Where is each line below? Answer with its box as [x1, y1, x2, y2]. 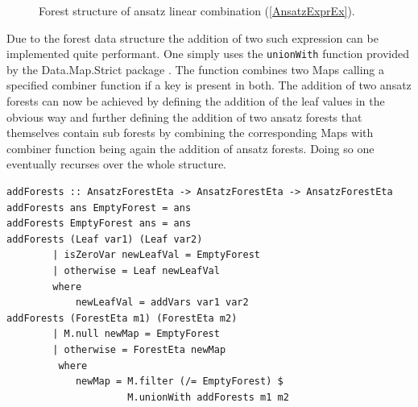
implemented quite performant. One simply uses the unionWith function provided [6, 45, 409, 62]
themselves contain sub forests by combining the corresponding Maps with [6, 124, 374, 141]
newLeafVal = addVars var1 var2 [75, 297, 249, 309]
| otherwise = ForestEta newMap [52, 343, 226, 355]
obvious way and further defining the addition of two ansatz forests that [6, 108, 362, 125]
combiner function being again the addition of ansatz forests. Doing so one [6, 139, 375, 156]
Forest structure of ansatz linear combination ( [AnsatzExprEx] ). [39, 2, 355, 19]
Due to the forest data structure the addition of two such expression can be [6, 29, 379, 46]
